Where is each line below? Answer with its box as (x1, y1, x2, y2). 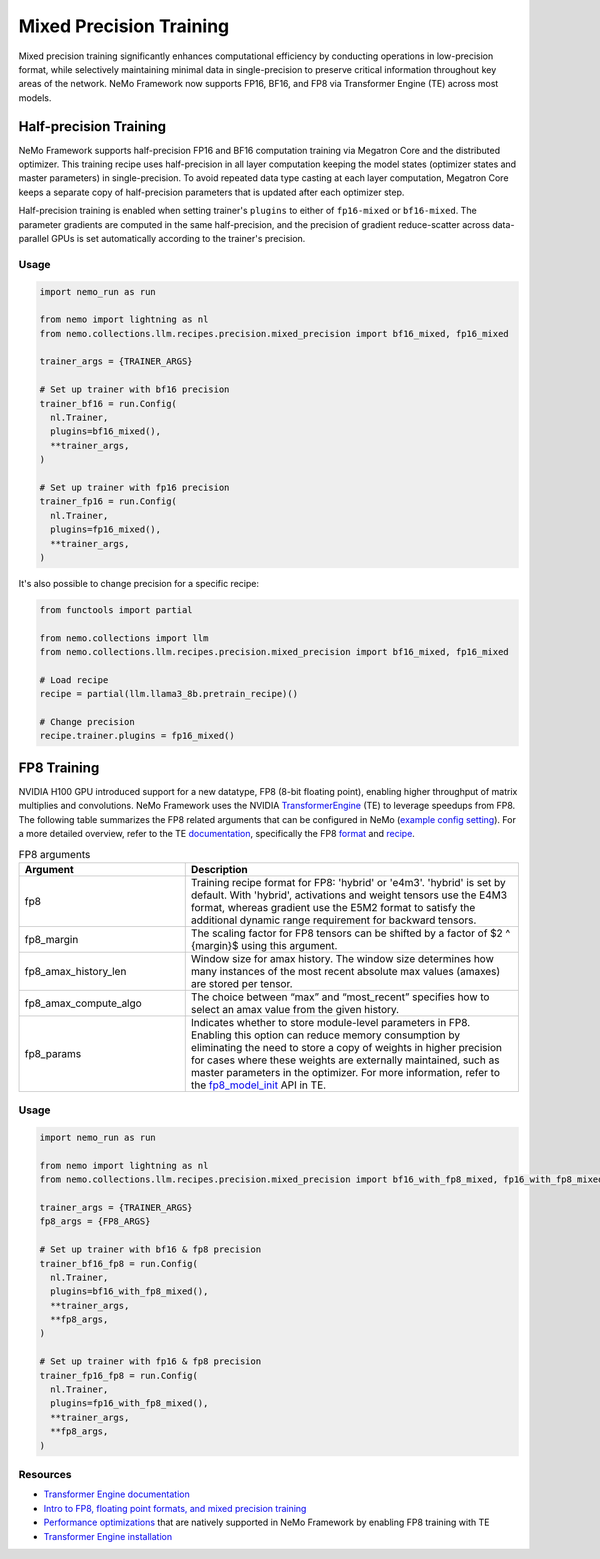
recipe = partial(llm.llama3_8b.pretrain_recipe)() (39, 688, 299, 700)
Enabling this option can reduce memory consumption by (190, 1028, 461, 1042)
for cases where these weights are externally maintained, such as (190, 1053, 500, 1067)
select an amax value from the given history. (190, 1002, 400, 1016)
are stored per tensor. (190, 976, 294, 990)
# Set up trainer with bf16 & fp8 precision (39, 1244, 262, 1255)
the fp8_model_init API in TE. (190, 1078, 327, 1092)
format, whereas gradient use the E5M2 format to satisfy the (190, 900, 476, 914)
